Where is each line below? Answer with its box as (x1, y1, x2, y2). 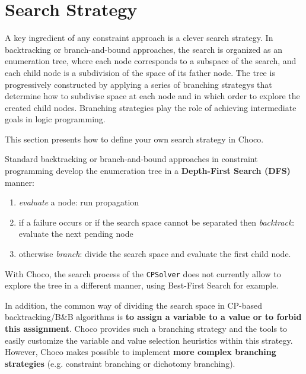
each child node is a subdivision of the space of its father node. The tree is (5, 66, 275, 78)
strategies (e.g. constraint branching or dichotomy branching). (5, 357, 235, 369)
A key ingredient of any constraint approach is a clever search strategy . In (5, 31, 273, 44)
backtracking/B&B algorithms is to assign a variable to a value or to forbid (5, 310, 302, 323)
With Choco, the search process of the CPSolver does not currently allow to (5, 267, 281, 280)
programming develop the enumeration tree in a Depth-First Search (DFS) (5, 164, 291, 177)
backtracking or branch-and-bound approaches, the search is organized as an (5, 43, 283, 55)
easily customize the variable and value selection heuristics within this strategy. (5, 334, 293, 346)
